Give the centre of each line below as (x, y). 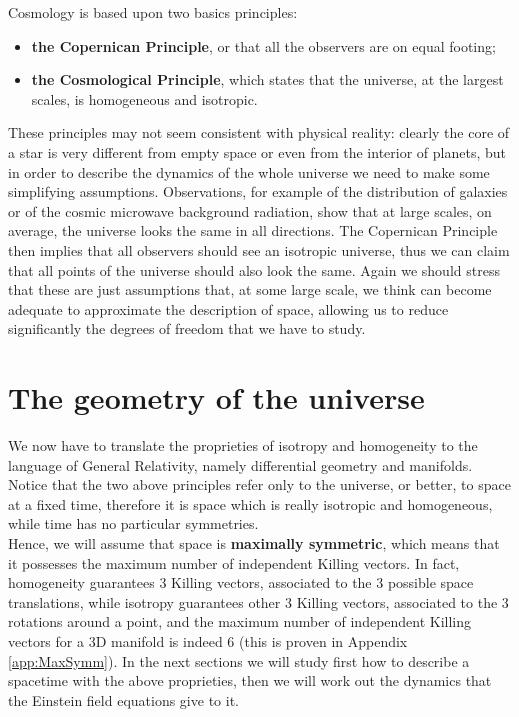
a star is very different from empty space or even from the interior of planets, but (257, 151)
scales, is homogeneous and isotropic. (144, 98)
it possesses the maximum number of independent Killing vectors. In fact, (234, 562)
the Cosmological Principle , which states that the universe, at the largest (267, 79)
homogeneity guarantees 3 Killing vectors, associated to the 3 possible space (241, 582)
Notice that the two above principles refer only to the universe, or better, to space (259, 484)
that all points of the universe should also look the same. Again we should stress (254, 269)
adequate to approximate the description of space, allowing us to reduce (228, 308)
